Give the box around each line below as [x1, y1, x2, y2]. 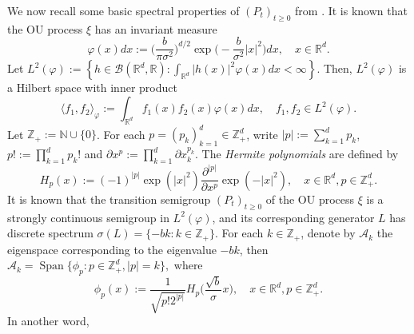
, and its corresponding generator [212, 209, 375, 225]
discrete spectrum [7, 225, 94, 241]
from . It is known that [295, 2, 408, 18]
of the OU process [265, 190, 355, 207]
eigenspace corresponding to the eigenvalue [7, 241, 217, 257]
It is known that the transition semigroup [7, 190, 211, 207]
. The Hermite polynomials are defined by [195, 145, 399, 162]
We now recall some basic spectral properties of [7, 2, 240, 18]
